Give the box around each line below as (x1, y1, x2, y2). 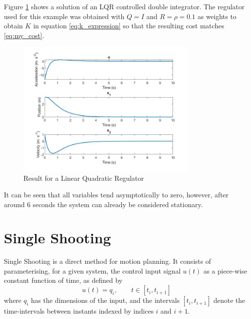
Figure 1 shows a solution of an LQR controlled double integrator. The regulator (4, 1, 245, 11)
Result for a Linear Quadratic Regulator (23, 173, 144, 183)
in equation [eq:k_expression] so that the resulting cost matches (33, 21, 224, 31)
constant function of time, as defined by (4, 275, 123, 285)
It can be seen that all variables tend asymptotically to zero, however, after (4, 189, 229, 199)
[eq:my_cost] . (4, 30, 44, 40)
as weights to (197, 11, 236, 21)
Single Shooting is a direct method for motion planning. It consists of (4, 256, 211, 266)
